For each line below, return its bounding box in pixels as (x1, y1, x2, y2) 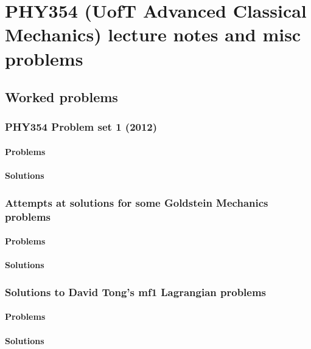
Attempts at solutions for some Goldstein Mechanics (5, 195, 268, 210)
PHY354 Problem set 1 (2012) (5, 119, 158, 134)
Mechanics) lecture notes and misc (5, 22, 301, 47)
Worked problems (5, 88, 118, 106)
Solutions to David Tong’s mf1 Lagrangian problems (5, 284, 267, 299)
